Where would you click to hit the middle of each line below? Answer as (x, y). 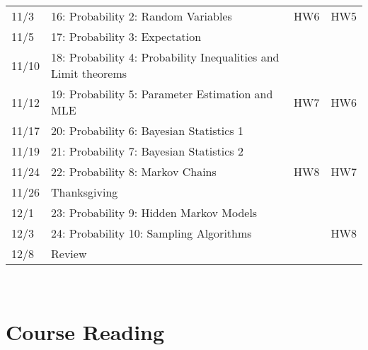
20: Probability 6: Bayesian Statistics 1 (147, 130)
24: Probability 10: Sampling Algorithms (151, 233)
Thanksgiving (85, 192)
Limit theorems (89, 73)
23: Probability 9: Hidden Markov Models (154, 212)
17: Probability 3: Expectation (126, 36)
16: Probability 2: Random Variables (142, 16)
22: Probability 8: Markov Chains (134, 171)
